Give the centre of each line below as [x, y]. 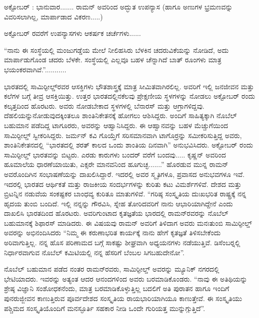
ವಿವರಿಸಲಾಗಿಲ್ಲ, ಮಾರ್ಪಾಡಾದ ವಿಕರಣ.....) [54, 16]
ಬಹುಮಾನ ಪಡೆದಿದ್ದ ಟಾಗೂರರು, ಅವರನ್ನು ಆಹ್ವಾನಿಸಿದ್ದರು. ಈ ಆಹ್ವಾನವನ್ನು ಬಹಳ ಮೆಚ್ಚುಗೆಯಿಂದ [116, 125]
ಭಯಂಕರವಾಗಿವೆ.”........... [35, 69]
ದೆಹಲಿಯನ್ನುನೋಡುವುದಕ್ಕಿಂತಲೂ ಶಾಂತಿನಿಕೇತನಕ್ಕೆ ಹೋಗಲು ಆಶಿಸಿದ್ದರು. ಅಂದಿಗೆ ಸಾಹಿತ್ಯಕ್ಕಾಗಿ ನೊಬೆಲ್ [121, 115]
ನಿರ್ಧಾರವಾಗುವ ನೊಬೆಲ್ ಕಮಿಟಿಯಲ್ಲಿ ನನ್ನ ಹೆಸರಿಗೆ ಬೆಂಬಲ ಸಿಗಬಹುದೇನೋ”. [94, 252]
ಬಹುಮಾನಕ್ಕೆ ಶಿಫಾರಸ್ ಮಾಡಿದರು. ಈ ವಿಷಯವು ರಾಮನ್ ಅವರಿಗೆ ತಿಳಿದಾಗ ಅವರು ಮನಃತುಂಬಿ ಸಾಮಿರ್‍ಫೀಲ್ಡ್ [128, 223]
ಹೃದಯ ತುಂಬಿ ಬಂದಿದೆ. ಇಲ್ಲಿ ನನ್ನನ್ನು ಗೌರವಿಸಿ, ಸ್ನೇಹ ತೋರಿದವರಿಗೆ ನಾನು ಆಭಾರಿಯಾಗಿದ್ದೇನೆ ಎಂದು [119, 203]
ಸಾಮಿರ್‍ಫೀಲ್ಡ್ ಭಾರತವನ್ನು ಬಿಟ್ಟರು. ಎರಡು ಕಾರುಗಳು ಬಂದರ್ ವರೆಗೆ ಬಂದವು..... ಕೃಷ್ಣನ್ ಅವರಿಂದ [115, 154]
